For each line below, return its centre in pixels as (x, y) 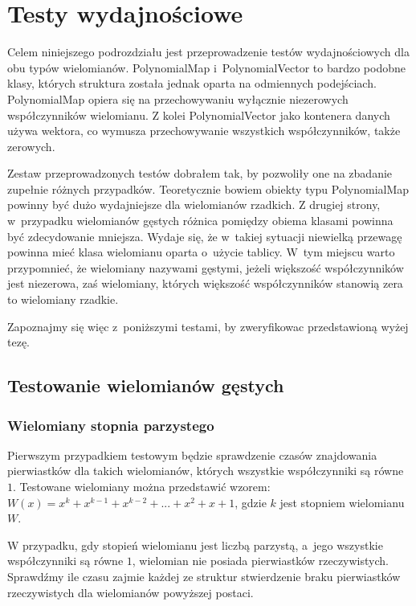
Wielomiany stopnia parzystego (111, 425)
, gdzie (251, 502)
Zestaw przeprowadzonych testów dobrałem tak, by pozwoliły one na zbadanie (200, 173)
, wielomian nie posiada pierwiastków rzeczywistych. (260, 561)
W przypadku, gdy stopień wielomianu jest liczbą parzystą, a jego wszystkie (195, 545)
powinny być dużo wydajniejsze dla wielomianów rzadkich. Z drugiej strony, (194, 205)
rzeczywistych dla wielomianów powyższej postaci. (131, 592)
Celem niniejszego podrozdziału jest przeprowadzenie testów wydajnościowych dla (208, 52)
